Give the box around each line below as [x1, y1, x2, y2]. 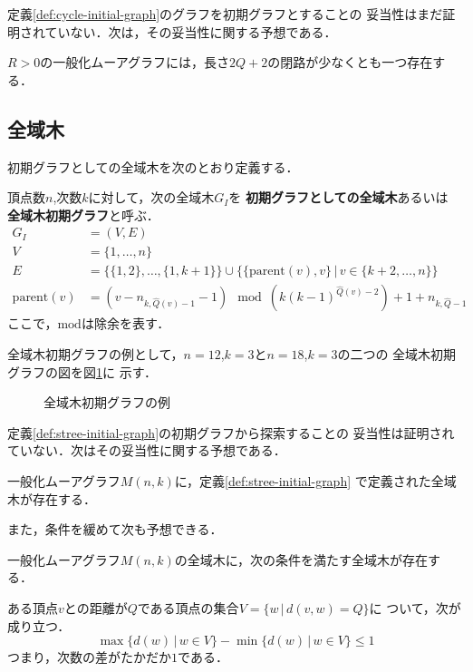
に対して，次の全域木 [88, 188, 215, 207]
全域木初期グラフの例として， [7, 345, 184, 364]
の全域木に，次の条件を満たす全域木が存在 [174, 550, 429, 569]
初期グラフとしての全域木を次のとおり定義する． [7, 157, 299, 176]
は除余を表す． [81, 314, 170, 333]
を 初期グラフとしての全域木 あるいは [228, 188, 449, 207]
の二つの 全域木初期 [337, 345, 457, 364]
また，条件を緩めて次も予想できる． [7, 520, 223, 539]
